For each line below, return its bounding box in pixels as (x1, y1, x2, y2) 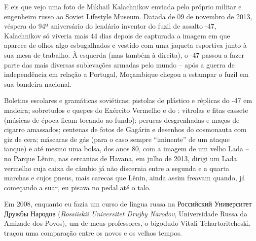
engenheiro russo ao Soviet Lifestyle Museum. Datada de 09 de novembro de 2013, (4, 11, 252, 21)
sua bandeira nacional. (4, 78, 72, 89)
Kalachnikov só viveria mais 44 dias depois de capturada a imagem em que (4, 30, 230, 40)
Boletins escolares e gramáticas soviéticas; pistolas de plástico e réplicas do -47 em (4, 95, 253, 105)
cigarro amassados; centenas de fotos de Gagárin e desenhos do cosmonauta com (4, 124, 247, 135)
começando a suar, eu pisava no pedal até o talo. (4, 182, 151, 192)
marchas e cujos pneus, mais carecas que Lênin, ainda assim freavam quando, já (4, 172, 245, 183)
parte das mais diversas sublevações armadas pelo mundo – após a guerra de (4, 59, 235, 69)
